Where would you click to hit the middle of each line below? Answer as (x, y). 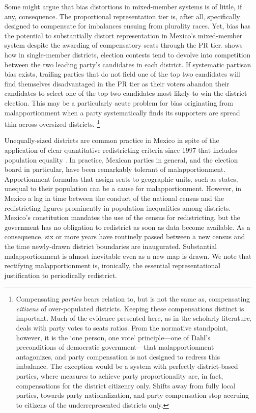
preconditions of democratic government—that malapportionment (115, 347)
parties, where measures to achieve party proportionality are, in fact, (119, 376)
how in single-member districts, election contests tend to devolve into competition (128, 54)
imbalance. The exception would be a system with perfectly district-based (127, 366)
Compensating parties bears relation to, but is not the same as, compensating (133, 299)
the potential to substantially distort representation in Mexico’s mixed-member (124, 35)
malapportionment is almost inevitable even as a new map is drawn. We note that (128, 256)
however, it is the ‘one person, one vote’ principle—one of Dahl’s (113, 337)
